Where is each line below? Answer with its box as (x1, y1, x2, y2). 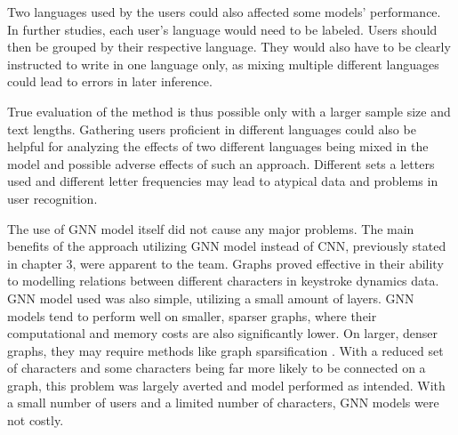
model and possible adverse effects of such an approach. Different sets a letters (7, 154, 435, 173)
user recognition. (7, 189, 98, 207)
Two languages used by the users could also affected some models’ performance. (7, 3, 441, 20)
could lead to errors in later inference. (7, 72, 213, 91)
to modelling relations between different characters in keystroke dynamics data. (7, 271, 439, 290)
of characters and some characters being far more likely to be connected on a (7, 358, 426, 377)
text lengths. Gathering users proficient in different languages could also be (7, 119, 416, 138)
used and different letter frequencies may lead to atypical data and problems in (7, 172, 438, 190)
